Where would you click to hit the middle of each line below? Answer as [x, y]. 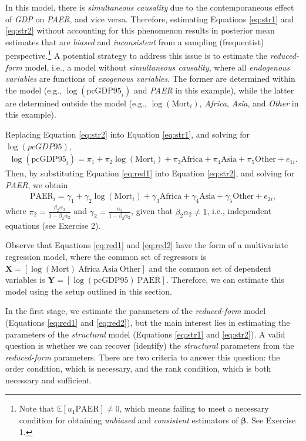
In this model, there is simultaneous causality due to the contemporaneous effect [150, 7]
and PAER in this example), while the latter [214, 90]
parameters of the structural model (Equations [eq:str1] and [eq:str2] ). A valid [145, 334]
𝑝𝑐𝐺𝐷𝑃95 [45, 147]
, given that [152, 211]
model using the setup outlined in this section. [89, 291]
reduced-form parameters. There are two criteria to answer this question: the [143, 357]
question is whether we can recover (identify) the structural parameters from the [150, 345]
